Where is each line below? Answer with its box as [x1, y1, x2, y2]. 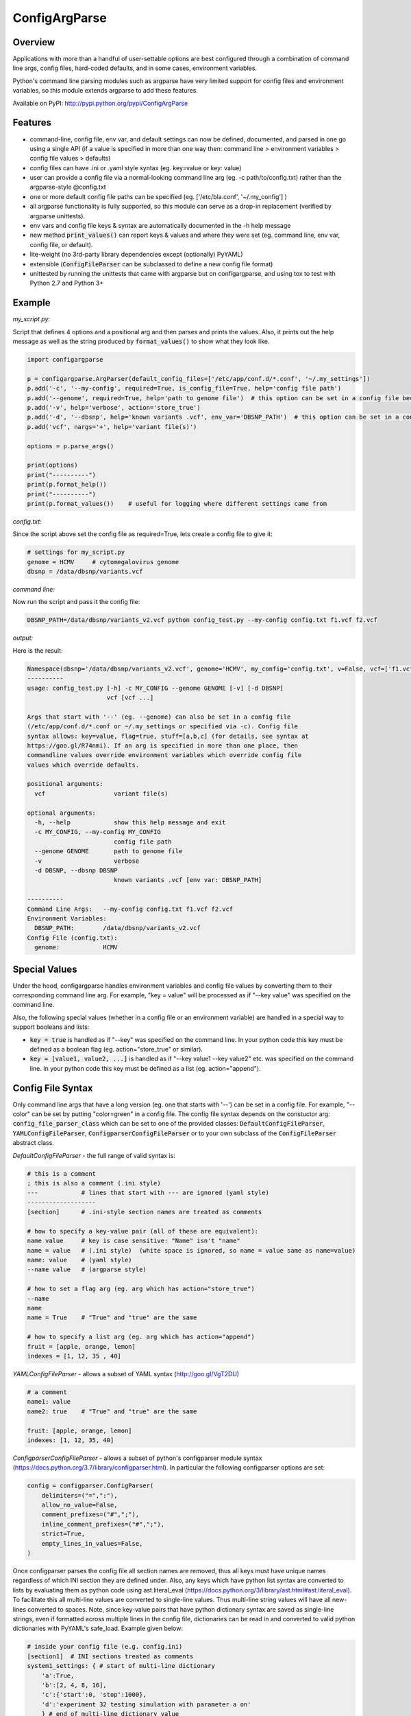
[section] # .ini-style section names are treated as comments [27, 1208, 262, 1216]
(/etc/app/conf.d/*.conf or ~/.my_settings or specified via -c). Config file [27, 723, 298, 730]
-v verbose [34, 857, 140, 865]
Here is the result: [12, 646, 63, 655]
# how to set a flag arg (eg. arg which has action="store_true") [27, 1285, 255, 1293]
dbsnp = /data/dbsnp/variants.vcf [27, 568, 143, 576]
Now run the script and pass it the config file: [12, 598, 140, 606]
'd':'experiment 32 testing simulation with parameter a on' [41, 1700, 251, 1708]
